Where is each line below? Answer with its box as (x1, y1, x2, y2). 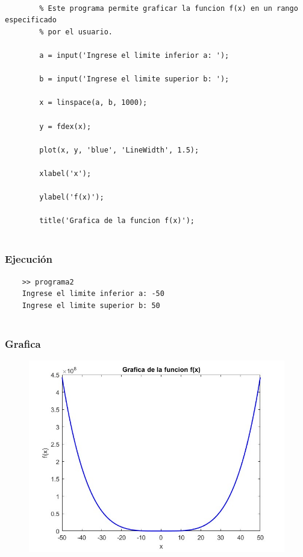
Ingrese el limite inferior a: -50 (22, 289, 164, 298)
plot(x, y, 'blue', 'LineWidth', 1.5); (39, 145, 199, 154)
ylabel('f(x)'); (39, 193, 104, 202)
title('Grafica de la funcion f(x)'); (39, 216, 195, 225)
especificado (5, 16, 57, 25)
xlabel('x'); (39, 169, 92, 178)
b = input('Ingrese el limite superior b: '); (39, 75, 230, 84)
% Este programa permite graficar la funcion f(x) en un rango (39, 4, 298, 13)
